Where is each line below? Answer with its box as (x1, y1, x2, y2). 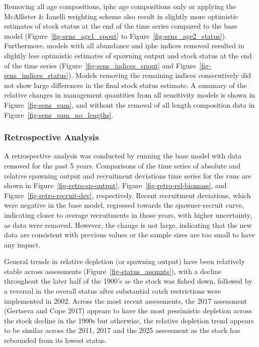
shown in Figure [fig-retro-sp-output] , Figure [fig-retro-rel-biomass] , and (4, 180, 227, 191)
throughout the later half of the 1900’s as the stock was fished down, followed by (4, 276, 252, 286)
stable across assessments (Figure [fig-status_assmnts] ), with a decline (4, 266, 222, 276)
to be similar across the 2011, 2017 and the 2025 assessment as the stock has (4, 325, 240, 335)
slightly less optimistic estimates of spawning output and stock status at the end (4, 50, 252, 60)
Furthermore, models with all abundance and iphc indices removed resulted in (4, 40, 244, 51)
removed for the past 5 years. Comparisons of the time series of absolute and (4, 160, 240, 170)
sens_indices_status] (4, 70, 68, 80)
